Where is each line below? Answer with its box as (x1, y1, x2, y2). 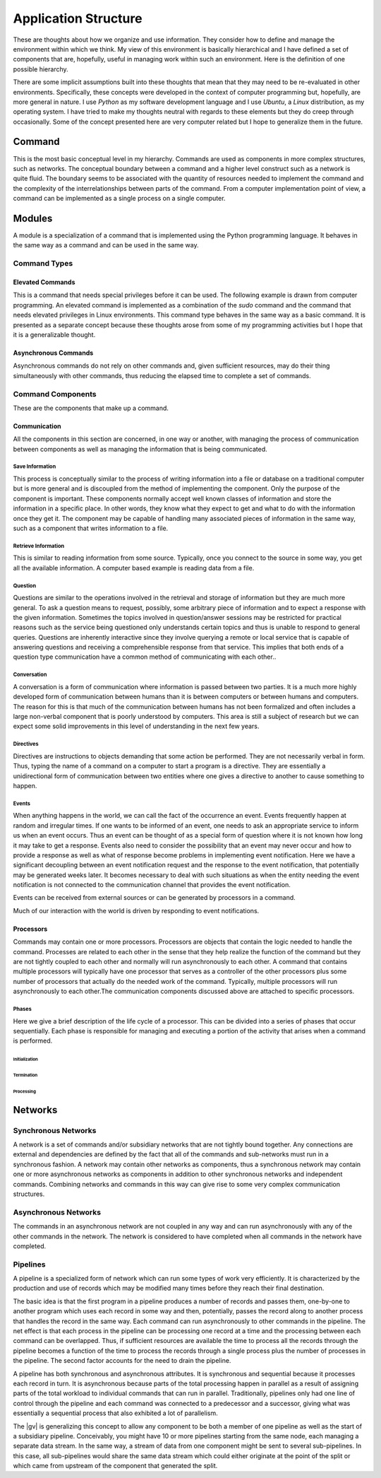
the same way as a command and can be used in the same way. (13, 241, 199, 250)
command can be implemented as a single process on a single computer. (13, 194, 226, 203)
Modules (13, 212, 53, 224)
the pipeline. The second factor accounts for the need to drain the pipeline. (13, 1356, 231, 1365)
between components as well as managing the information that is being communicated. (13, 445, 267, 453)
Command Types (13, 259, 73, 269)
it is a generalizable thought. (13, 330, 96, 339)
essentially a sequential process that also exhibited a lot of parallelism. (13, 1409, 218, 1417)
